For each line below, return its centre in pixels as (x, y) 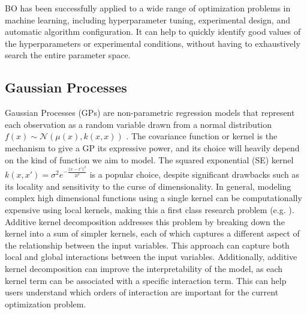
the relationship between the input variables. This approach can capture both (147, 245)
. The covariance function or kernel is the (202, 136)
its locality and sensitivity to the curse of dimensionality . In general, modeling (148, 186)
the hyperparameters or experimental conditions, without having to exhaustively (153, 43)
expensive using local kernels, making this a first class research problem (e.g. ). (150, 210)
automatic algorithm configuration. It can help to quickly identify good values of (153, 32)
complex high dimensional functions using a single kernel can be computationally (153, 198)
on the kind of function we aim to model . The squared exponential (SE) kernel (149, 159)
